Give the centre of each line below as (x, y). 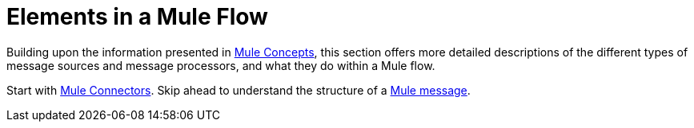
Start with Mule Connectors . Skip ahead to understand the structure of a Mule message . (239, 90)
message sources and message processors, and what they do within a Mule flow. (221, 65)
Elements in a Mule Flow (137, 17)
